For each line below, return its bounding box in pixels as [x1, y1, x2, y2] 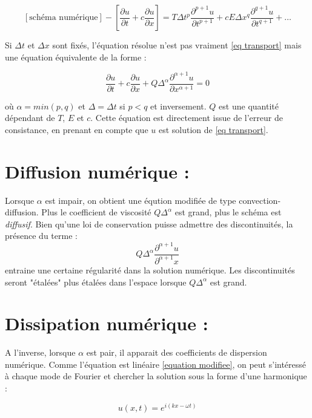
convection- [239, 194, 281, 206]
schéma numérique [29, 13, 98, 22]
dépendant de [5, 111, 55, 124]
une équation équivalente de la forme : [5, 50, 147, 63]
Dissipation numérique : [5, 311, 208, 336]
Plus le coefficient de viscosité [41, 206, 151, 218]
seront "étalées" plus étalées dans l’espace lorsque [5, 275, 187, 288]
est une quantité [219, 99, 279, 112]
